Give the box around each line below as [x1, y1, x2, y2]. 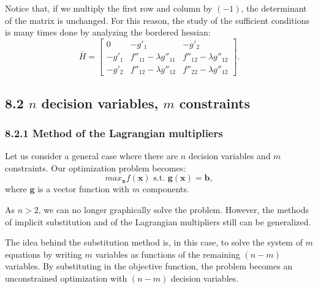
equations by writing [5, 247, 82, 260]
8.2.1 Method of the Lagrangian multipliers [5, 125, 223, 140]
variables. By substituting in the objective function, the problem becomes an [5, 260, 293, 272]
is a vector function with [37, 182, 130, 195]
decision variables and [188, 149, 271, 162]
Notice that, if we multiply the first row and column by [5, 2, 213, 14]
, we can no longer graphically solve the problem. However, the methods [38, 203, 309, 216]
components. [142, 182, 189, 195]
